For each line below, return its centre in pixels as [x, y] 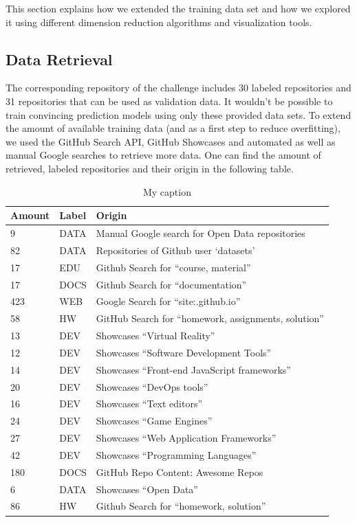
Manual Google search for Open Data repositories [201, 232]
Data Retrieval [59, 59]
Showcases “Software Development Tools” [184, 352]
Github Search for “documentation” [171, 284]
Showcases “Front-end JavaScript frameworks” [193, 369]
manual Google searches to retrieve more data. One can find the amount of [163, 155]
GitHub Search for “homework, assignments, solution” [210, 318]
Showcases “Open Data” [147, 489]
